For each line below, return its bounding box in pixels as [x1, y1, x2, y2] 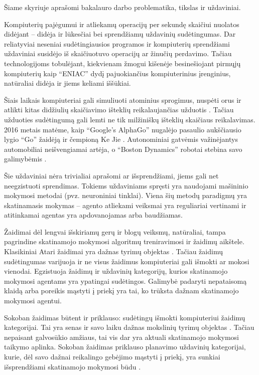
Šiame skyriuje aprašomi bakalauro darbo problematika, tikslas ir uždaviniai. [4, 2, 241, 12]
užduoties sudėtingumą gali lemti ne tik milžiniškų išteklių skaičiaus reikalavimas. [4, 114, 255, 124]
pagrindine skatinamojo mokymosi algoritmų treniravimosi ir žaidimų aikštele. [4, 236, 244, 247]
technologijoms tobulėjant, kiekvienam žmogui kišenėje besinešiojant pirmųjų [4, 58, 241, 68]
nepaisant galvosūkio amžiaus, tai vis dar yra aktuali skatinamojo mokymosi [4, 331, 239, 342]
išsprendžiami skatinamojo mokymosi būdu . [4, 361, 141, 371]
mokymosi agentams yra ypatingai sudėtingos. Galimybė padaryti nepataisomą [4, 275, 247, 286]
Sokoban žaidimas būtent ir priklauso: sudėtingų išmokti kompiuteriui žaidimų [4, 312, 245, 322]
